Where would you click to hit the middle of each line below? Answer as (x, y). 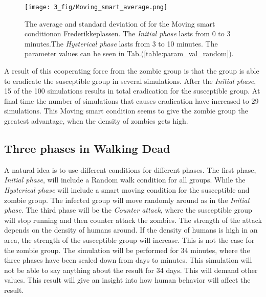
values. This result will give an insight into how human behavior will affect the (127, 280)
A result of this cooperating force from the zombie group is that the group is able (132, 71)
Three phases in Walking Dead (87, 148)
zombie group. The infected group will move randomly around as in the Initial (127, 200)
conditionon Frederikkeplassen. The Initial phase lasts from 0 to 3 (128, 33)
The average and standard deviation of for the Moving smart (120, 23)
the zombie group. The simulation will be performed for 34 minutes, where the (127, 250)
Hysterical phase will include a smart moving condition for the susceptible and (127, 189)
